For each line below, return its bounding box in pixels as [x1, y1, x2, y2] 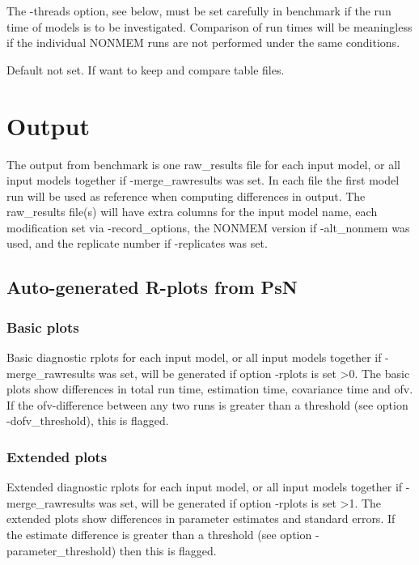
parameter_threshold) [6, 542, 116, 559]
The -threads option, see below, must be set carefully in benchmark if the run [6, 2, 391, 19]
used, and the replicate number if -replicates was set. [6, 235, 268, 252]
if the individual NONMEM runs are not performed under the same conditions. [6, 34, 400, 51]
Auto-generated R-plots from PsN [6, 274, 298, 299]
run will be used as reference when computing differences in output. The [6, 187, 366, 204]
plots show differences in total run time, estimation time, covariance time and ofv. [6, 380, 413, 397]
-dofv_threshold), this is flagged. [6, 412, 169, 429]
